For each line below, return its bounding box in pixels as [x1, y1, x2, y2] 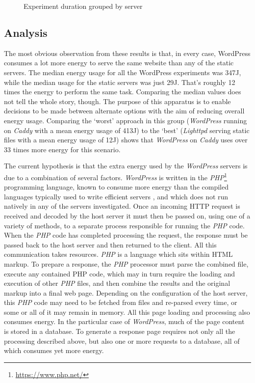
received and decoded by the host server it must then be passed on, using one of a [4, 210, 251, 220]
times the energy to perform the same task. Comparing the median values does [4, 86, 241, 97]
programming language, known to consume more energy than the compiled [4, 182, 229, 192]
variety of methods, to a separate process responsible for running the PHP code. [4, 220, 245, 230]
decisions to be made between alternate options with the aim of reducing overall [4, 106, 245, 116]
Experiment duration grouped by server [24, 1, 143, 11]
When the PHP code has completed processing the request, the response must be [4, 230, 248, 240]
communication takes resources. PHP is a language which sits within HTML [4, 249, 233, 259]
